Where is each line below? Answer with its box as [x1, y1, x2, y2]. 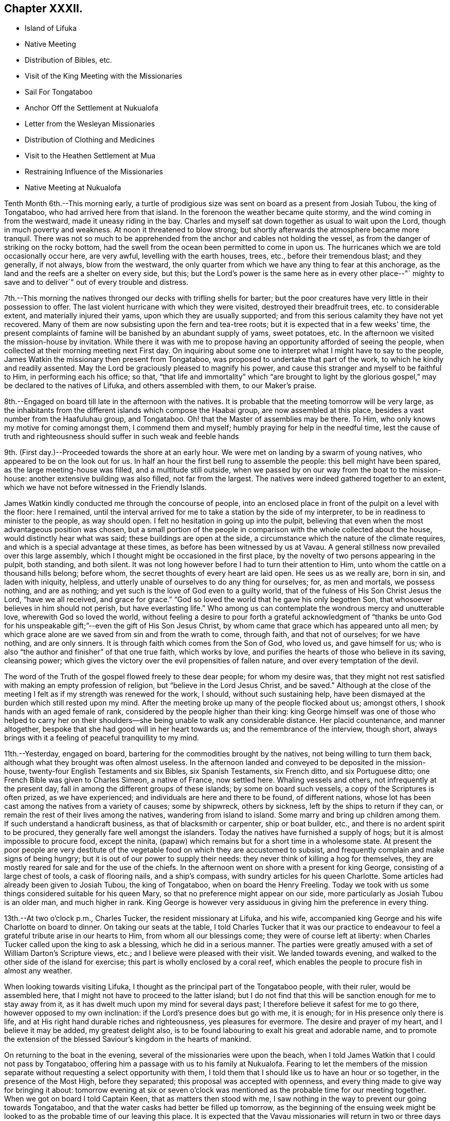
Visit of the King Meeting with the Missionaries [25, 71, 183, 81]
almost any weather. [4, 966, 73, 975]
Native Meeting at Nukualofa [25, 183, 121, 192]
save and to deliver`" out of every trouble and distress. [4, 278, 189, 287]
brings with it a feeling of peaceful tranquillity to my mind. [4, 733, 199, 743]
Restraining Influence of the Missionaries [25, 167, 163, 176]
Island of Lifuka [25, 24, 77, 33]
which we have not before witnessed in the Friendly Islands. [4, 483, 207, 492]
